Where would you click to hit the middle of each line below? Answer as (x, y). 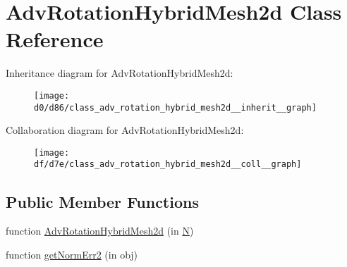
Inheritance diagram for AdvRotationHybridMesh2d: (120, 73)
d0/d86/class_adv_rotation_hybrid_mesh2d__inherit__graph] (175, 107)
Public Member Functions (102, 201)
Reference (55, 39)
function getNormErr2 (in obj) (72, 254)
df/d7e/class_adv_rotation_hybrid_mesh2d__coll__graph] (168, 164)
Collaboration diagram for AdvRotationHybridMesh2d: (125, 130)
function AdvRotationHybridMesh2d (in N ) (100, 231)
